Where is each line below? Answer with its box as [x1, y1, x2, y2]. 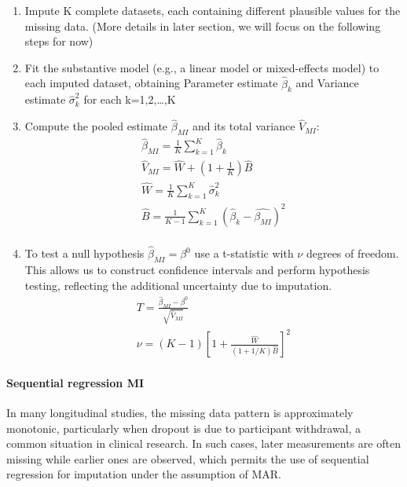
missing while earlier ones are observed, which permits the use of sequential [6, 450, 369, 467]
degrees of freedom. [306, 245, 399, 262]
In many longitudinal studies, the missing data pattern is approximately [6, 405, 354, 420]
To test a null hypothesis [24, 245, 145, 262]
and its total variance [192, 118, 295, 134]
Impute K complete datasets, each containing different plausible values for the [24, 2, 401, 18]
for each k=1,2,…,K [83, 91, 176, 108]
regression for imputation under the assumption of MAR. [6, 466, 281, 482]
